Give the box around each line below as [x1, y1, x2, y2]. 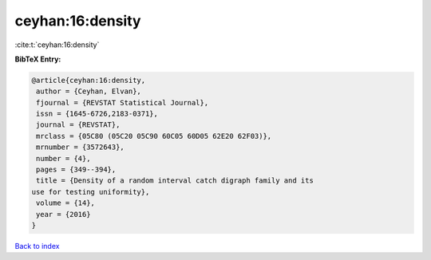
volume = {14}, [36, 199, 96, 207]
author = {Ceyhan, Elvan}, [36, 87, 141, 96]
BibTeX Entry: [14, 54, 61, 64]
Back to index [14, 241, 60, 250]
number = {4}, [36, 154, 91, 163]
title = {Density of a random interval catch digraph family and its [36, 176, 314, 185]
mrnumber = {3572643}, [36, 143, 125, 152]
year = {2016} [36, 210, 91, 219]
